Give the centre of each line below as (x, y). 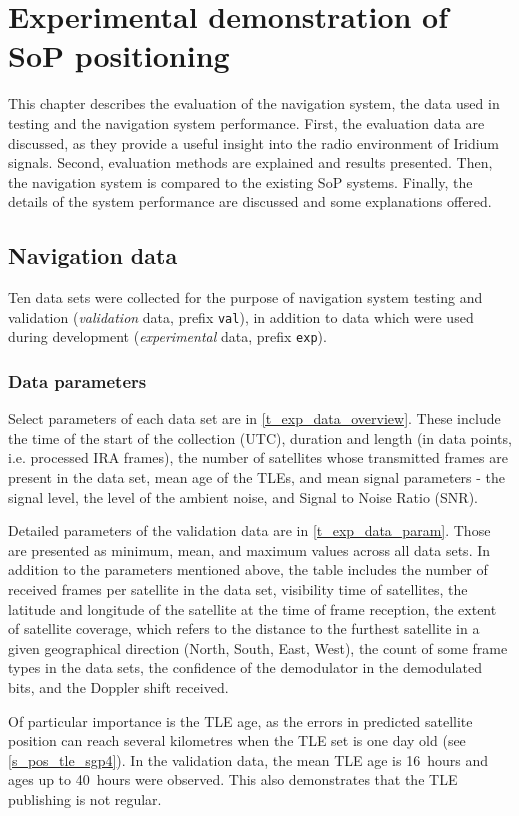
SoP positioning (119, 55)
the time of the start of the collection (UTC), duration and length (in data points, (260, 437)
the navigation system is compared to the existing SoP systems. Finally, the (240, 181)
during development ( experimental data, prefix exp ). (167, 336)
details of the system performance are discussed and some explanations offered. (250, 201)
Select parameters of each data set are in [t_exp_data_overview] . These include (254, 418)
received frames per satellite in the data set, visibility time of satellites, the (238, 588)
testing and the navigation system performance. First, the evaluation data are (246, 122)
